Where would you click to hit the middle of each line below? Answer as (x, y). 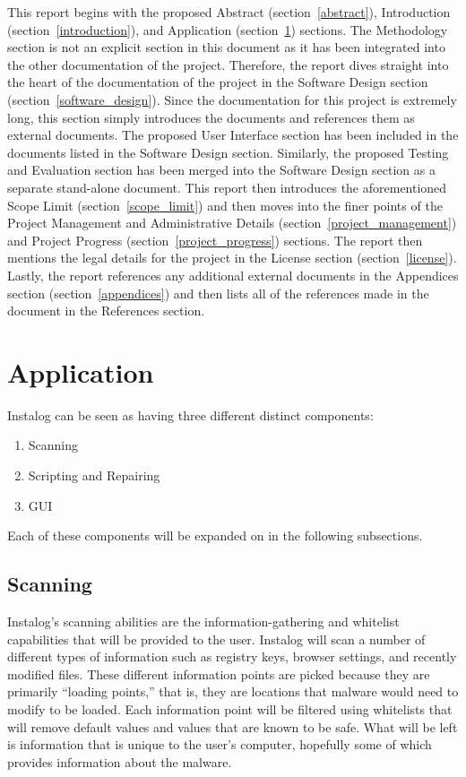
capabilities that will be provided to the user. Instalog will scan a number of (216, 639)
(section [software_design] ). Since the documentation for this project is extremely (232, 99)
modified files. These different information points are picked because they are (219, 673)
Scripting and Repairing (94, 475)
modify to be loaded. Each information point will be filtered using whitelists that (230, 708)
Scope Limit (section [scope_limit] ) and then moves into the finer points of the (225, 205)
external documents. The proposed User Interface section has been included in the (233, 135)
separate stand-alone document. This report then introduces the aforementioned (227, 187)
